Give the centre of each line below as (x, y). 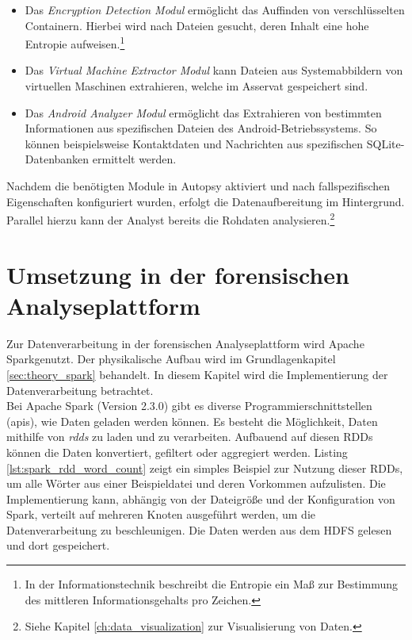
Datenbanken (57, 159)
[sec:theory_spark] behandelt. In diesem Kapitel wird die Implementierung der (197, 374)
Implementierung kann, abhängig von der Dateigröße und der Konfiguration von (201, 498)
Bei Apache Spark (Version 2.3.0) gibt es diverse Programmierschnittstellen (189, 406)
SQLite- (385, 143)
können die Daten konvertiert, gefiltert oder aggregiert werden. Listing (177, 452)
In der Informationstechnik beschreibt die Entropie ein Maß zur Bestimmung (212, 584)
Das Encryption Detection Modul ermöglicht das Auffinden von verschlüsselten (215, 10)
